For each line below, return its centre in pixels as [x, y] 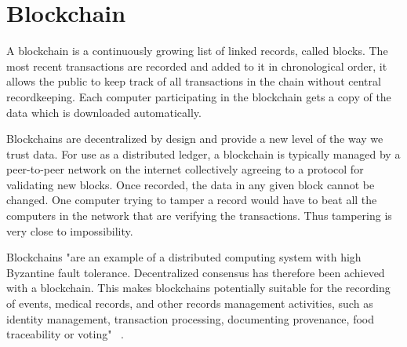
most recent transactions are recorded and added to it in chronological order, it [197, 66]
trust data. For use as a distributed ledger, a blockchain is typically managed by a [203, 153]
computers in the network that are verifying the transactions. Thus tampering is [199, 216]
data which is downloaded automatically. [104, 112]
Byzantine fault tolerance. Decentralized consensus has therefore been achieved [196, 272]
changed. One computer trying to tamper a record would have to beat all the [192, 200]
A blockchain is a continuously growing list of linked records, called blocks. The [197, 51]
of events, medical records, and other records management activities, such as [190, 303]
